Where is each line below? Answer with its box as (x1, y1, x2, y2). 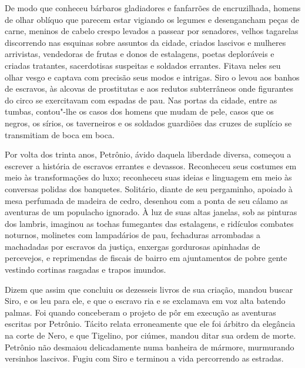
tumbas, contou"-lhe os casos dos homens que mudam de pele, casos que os (5, 105, 274, 118)
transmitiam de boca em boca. (5, 128, 115, 140)
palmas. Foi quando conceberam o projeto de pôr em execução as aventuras (5, 306, 276, 318)
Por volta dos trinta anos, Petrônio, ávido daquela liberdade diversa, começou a (5, 148, 291, 160)
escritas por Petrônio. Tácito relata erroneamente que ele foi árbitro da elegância (5, 317, 296, 330)
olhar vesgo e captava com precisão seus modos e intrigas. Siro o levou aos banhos (5, 71, 300, 83)
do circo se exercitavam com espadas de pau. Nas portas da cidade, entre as (5, 93, 277, 106)
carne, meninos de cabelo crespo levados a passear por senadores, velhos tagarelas (5, 25, 299, 37)
